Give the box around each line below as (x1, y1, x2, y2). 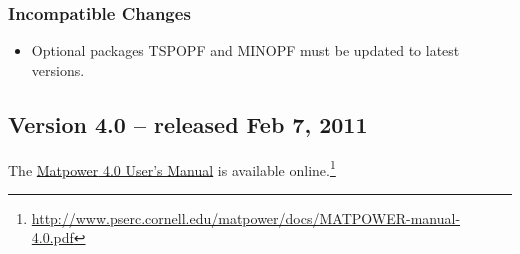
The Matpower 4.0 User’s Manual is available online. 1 (8, 156, 336, 180)
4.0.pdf (31, 227, 74, 248)
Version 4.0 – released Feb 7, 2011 (8, 108, 368, 139)
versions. (31, 59, 85, 80)
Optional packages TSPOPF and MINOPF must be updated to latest (31, 40, 460, 61)
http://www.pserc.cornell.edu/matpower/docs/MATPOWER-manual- (31, 207, 461, 228)
